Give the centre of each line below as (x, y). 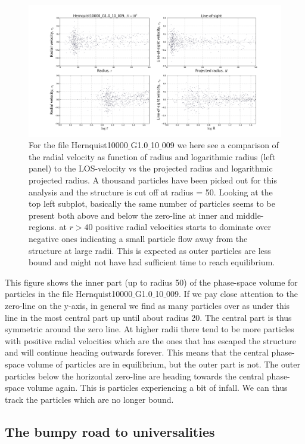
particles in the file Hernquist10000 (69, 294)
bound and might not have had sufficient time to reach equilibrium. (152, 262)
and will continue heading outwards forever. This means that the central (137, 352)
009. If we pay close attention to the (232, 294)
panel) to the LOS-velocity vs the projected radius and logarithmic (151, 168)
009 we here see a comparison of (220, 145)
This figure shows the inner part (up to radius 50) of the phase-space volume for (151, 282)
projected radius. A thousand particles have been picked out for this (153, 180)
